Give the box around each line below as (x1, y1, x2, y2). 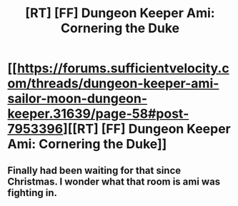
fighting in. (7, 187, 58, 199)
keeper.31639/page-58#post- (7, 105, 189, 122)
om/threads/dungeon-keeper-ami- (7, 76, 219, 92)
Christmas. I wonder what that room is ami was (7, 175, 221, 187)
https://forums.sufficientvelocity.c (16, 61, 230, 76)
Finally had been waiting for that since (7, 164, 182, 176)
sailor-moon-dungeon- (7, 91, 148, 107)
